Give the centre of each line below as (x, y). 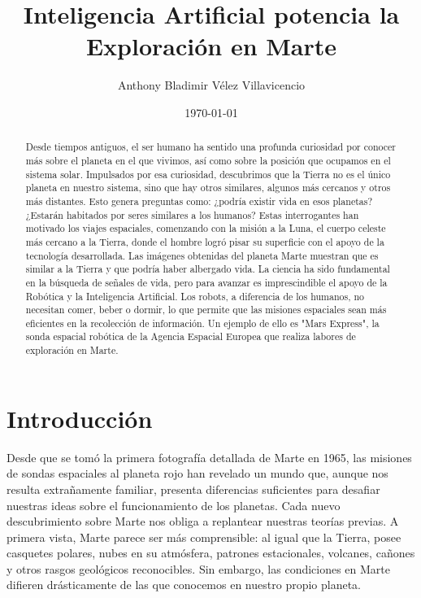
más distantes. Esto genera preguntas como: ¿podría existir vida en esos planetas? (199, 201)
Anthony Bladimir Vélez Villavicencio (211, 85)
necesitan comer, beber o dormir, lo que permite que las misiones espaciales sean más (206, 310)
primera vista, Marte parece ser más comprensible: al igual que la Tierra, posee (204, 537)
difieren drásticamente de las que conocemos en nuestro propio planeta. (184, 585)
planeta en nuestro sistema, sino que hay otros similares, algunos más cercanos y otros (208, 188)
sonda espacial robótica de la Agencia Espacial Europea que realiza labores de (191, 336)
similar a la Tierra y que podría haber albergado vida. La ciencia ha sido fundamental (208, 269)
